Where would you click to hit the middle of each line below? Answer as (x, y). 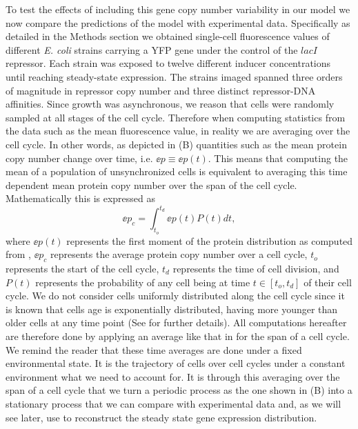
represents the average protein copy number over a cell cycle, (179, 254)
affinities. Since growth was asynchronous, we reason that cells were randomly (170, 104)
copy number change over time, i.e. (79, 158)
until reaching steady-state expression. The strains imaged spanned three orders (174, 76)
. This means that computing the (278, 158)
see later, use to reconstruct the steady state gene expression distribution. (161, 417)
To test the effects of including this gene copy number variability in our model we (178, 9)
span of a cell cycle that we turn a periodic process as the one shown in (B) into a (179, 390)
